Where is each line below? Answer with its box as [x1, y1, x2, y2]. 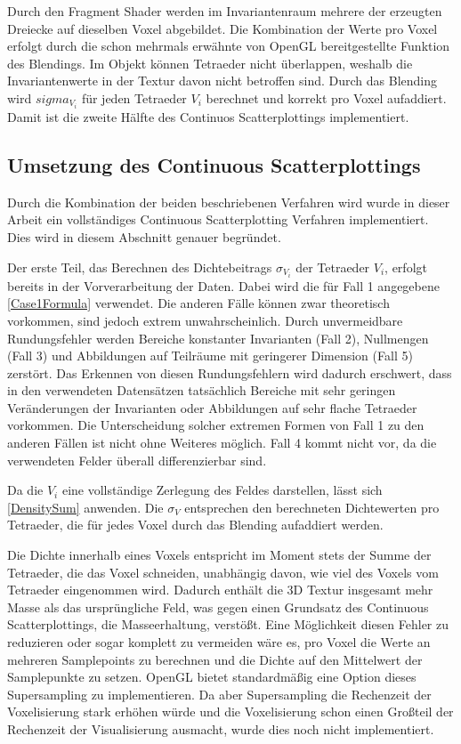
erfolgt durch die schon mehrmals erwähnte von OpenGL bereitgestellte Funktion [7, 36, 450, 55]
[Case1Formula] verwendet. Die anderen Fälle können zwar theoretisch [7, 294, 390, 312]
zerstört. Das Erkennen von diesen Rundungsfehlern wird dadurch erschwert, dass [7, 363, 452, 382]
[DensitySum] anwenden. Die [7, 497, 164, 516]
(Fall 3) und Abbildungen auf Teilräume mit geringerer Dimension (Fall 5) [7, 346, 413, 365]
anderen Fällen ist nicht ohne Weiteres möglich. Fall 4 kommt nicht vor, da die [7, 433, 437, 452]
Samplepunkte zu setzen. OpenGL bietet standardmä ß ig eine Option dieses [7, 667, 417, 686]
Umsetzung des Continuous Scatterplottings [7, 151, 421, 179]
